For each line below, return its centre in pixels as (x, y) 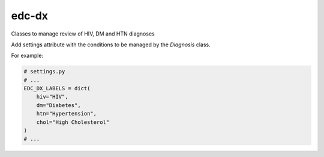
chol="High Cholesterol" (73, 122)
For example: (27, 56)
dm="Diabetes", (58, 105)
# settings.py (44, 72)
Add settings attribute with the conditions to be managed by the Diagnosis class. (111, 45)
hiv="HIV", (52, 97)
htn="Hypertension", (67, 114)
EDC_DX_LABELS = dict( (57, 88)
